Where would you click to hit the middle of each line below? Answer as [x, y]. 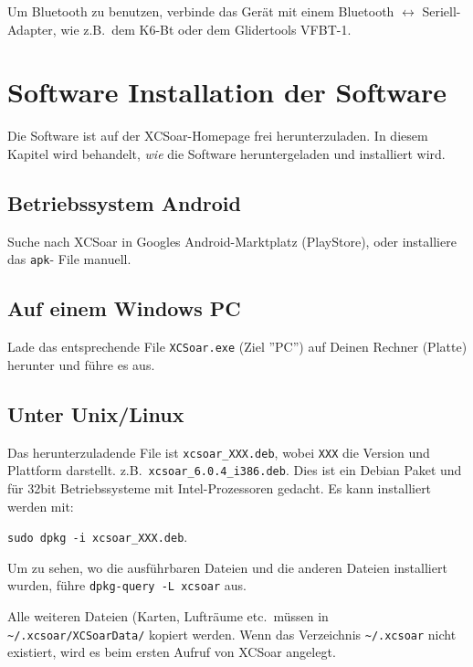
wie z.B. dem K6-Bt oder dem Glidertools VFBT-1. [206, 29]
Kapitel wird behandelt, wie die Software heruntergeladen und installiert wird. [226, 153]
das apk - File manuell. [69, 259]
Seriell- [441, 11]
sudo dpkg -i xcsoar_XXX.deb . [98, 537]
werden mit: [41, 506]
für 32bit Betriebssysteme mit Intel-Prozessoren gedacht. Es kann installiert [220, 487]
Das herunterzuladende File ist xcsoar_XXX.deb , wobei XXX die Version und [219, 452]
